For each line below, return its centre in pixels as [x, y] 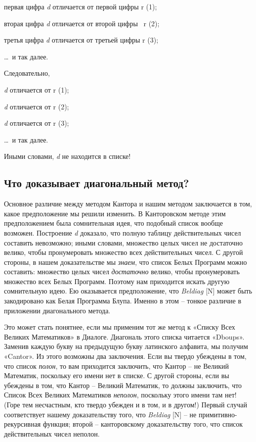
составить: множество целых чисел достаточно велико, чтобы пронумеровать [122, 271]
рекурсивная [22, 424]
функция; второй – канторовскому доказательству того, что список [143, 424]
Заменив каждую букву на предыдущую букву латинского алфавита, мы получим [126, 346]
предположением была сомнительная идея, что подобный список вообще [114, 223]
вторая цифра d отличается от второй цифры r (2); [82, 23]
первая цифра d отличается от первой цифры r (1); [81, 6]
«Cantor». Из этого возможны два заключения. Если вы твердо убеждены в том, [125, 356]
